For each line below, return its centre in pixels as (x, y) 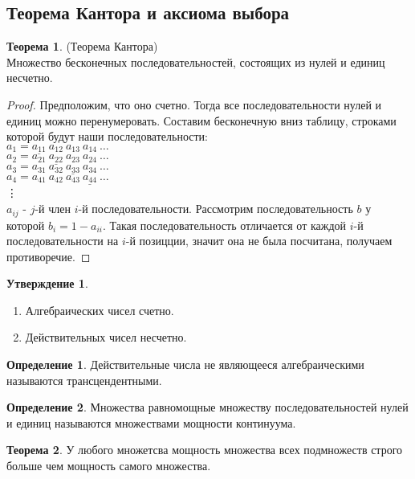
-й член (53, 209)
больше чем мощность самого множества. (109, 466)
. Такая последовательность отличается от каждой (224, 225)
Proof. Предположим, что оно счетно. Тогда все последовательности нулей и (194, 104)
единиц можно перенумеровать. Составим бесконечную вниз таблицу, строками (201, 120)
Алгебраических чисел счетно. (100, 310)
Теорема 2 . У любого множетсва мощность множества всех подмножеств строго (205, 450)
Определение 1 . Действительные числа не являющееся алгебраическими (185, 364)
